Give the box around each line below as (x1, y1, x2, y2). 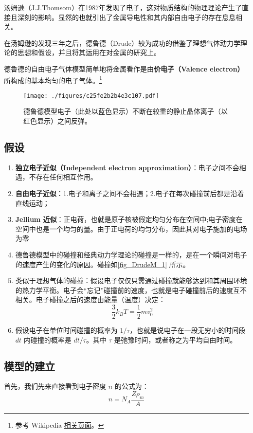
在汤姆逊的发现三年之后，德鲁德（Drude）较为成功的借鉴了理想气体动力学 (4, 37, 240, 48)
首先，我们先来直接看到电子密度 (4, 381, 106, 391)
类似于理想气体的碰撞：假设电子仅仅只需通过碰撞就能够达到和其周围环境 (15, 275, 247, 286)
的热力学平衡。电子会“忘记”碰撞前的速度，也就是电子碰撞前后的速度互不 (15, 285, 247, 295)
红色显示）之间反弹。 (23, 116, 91, 126)
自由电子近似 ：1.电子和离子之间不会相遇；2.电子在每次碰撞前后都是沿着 (15, 188, 244, 198)
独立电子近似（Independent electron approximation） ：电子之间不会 (15, 162, 239, 172)
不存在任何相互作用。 (29, 172, 97, 182)
